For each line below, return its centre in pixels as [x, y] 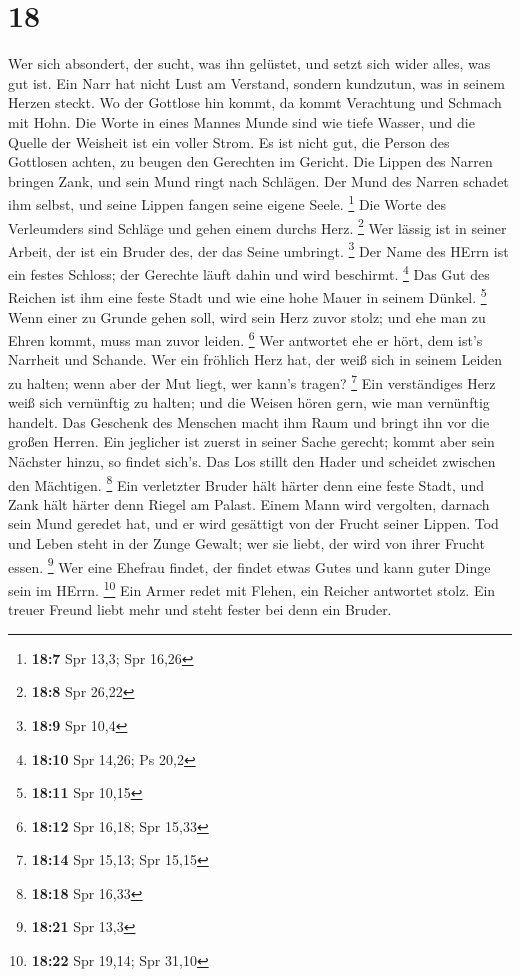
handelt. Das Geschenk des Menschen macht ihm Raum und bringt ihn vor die [249, 421]
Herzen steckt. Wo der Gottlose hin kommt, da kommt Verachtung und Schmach [255, 102]
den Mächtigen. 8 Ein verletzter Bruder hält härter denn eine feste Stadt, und [246, 483]
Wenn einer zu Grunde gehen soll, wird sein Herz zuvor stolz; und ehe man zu [247, 316]
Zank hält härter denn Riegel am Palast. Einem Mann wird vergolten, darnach [249, 503]
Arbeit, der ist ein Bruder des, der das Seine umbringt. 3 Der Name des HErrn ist [258, 249]
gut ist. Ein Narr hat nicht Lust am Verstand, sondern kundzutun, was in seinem [256, 82]
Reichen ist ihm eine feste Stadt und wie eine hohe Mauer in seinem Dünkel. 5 [247, 295]
